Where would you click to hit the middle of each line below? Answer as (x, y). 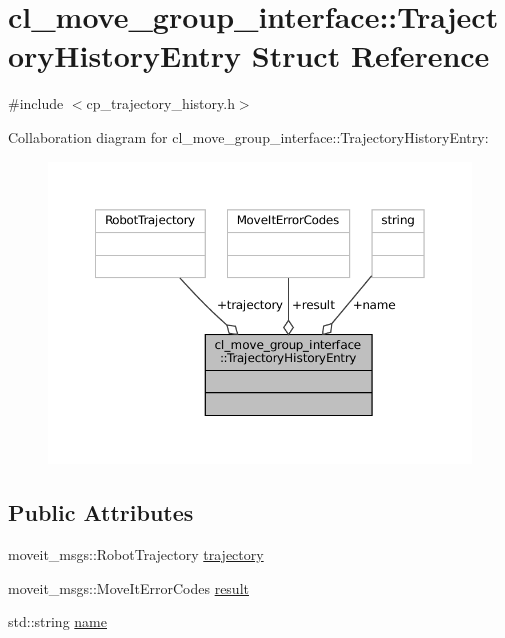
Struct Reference (370, 55)
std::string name (57, 621)
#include (36, 103)
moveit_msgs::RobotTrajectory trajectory (136, 554)
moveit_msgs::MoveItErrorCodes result (128, 587)
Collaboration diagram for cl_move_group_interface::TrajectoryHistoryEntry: (248, 136)
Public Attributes (101, 512)
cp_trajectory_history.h (160, 103)
